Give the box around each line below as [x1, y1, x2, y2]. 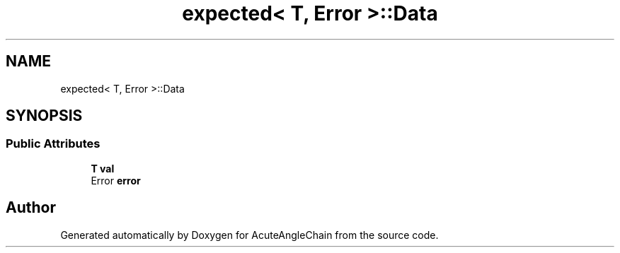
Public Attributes [6, 136, 101, 151]
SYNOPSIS [6, 107, 83, 125]
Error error [91, 174, 141, 187]
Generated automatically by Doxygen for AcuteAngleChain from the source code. [60, 228, 439, 241]
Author [6, 199, 56, 217]
